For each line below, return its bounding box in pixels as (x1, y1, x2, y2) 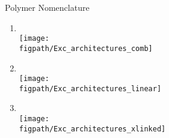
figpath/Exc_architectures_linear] (19, 84, 162, 93)
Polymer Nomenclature (5, 1, 90, 13)
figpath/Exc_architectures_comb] (19, 44, 153, 53)
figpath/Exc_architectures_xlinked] (19, 124, 166, 133)
